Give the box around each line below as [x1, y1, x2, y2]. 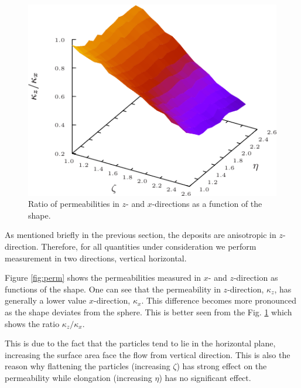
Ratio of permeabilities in [28, 198, 119, 210]
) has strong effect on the [176, 360, 267, 372]
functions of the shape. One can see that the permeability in [5, 283, 221, 295]
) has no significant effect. [159, 371, 251, 383]
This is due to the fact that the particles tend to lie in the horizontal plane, [5, 337, 276, 349]
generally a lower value [5, 294, 87, 307]
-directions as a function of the [152, 198, 262, 210]
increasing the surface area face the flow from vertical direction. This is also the [5, 348, 290, 360]
